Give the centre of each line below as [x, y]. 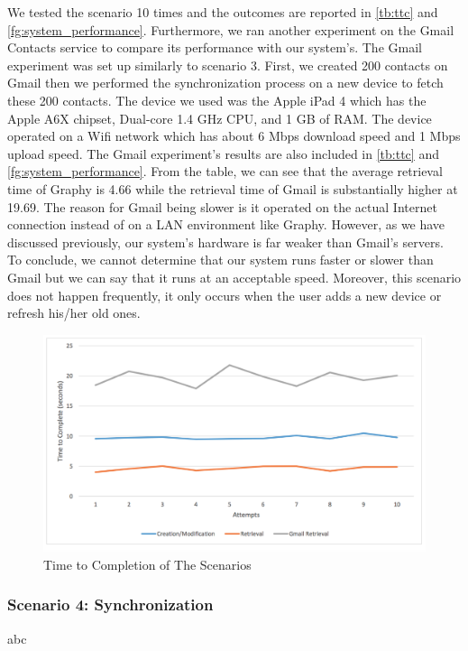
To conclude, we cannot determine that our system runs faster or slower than [220, 260]
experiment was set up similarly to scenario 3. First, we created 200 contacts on [228, 65]
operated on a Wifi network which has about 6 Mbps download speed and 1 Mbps [234, 136]
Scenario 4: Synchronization [110, 604]
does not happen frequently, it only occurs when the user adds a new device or [225, 295]
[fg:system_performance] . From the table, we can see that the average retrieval [225, 171]
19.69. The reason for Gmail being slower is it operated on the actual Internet [222, 206]
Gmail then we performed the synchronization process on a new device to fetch [225, 83]
